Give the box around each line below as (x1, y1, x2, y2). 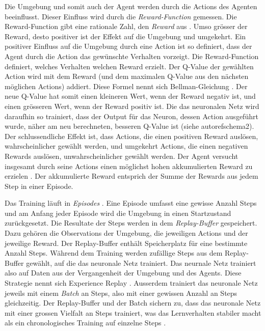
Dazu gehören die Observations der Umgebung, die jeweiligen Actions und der (5, 228, 248, 238)
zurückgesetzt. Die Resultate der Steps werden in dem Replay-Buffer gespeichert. (5, 217, 257, 228)
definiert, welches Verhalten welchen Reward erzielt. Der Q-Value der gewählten (5, 61, 254, 71)
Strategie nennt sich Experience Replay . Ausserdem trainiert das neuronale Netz (5, 278, 258, 288)
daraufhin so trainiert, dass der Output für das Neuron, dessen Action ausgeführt (5, 111, 258, 121)
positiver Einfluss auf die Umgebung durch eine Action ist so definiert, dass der (5, 41, 252, 51)
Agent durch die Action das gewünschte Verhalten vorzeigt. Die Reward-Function (5, 50, 259, 61)
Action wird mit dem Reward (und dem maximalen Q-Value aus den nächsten (5, 71, 249, 81)
